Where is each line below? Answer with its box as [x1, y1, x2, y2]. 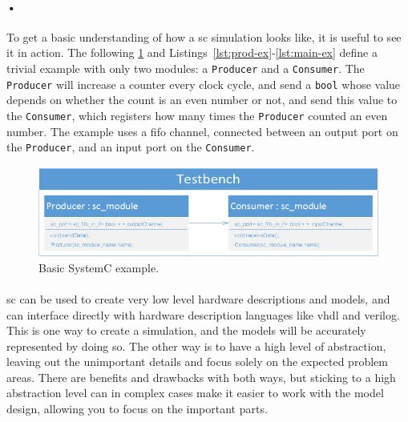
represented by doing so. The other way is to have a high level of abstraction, [6, 337, 386, 354]
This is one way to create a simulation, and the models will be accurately [6, 322, 366, 339]
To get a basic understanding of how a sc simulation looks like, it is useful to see [6, 28, 402, 45]
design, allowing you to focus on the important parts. [6, 400, 268, 417]
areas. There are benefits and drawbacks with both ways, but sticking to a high [6, 368, 396, 385]
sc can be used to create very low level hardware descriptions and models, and [6, 290, 390, 307]
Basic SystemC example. [38, 259, 160, 275]
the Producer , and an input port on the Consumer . [6, 139, 255, 155]
